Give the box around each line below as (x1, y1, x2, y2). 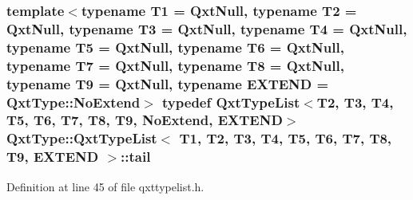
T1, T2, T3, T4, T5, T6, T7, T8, (179, 128, 392, 148)
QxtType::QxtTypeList (6, 128, 157, 148)
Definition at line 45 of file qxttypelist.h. (6, 178, 205, 194)
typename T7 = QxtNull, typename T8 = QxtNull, (6, 55, 344, 75)
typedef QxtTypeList (162, 92, 300, 112)
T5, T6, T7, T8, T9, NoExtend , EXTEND (6, 110, 283, 130)
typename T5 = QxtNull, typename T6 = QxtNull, (6, 37, 344, 57)
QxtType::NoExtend (6, 92, 141, 112)
